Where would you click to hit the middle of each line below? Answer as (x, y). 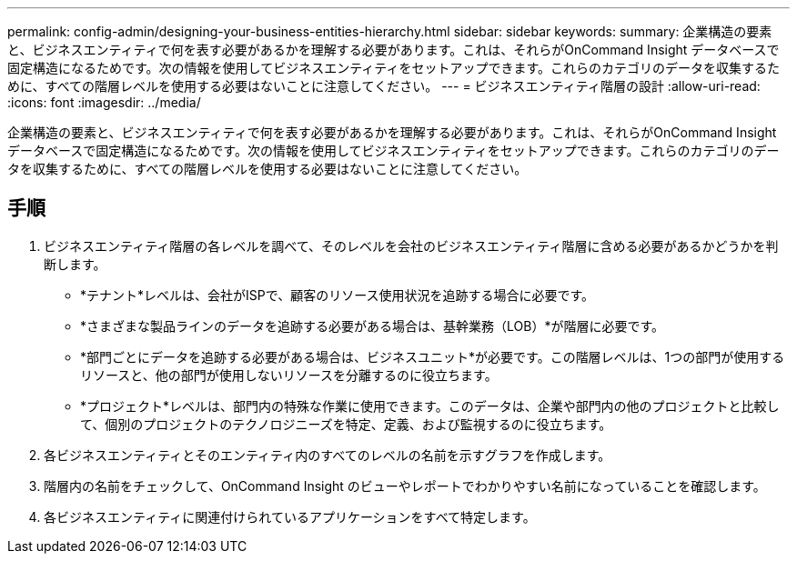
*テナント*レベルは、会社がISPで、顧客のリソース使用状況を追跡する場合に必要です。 (338, 295)
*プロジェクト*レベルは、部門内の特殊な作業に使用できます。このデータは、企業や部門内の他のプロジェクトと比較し (430, 406)
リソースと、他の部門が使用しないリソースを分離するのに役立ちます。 (289, 375)
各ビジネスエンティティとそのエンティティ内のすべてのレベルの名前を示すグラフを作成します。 (328, 455)
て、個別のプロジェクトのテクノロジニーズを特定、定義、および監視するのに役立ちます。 (346, 424)
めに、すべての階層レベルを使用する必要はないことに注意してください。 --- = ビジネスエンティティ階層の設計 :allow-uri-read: (384, 86)
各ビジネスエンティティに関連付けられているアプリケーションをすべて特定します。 (290, 516)
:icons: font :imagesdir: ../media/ (104, 102)
